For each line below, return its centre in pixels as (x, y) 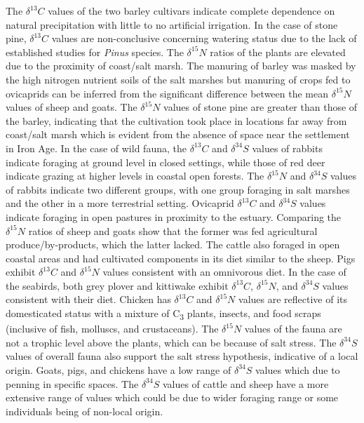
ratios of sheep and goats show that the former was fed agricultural (173, 230)
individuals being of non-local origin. (85, 411)
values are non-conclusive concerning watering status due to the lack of (204, 38)
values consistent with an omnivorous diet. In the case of (224, 272)
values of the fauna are (293, 329)
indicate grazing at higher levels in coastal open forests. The (135, 176)
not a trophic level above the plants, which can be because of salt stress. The (171, 342)
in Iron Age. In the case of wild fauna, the (96, 148)
